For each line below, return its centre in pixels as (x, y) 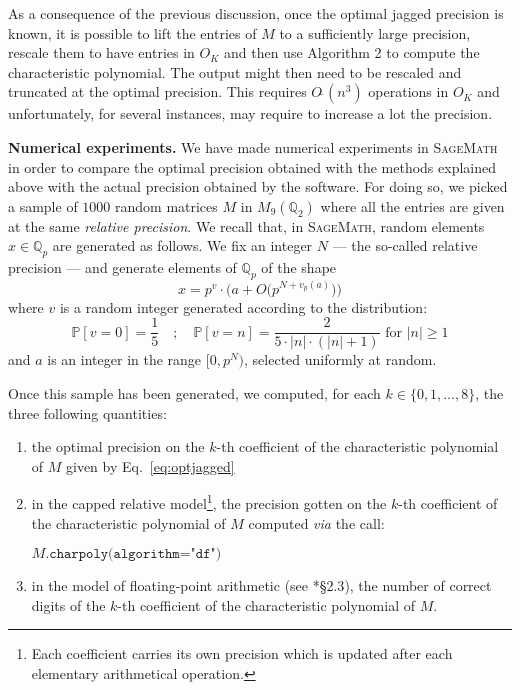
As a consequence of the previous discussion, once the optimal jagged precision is (256, 13)
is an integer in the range (124, 359)
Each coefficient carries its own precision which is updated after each (242, 653)
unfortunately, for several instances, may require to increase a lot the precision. (250, 113)
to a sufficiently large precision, (375, 32)
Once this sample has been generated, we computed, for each (194, 393)
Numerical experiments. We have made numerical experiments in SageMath (253, 146)
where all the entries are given (412, 205)
